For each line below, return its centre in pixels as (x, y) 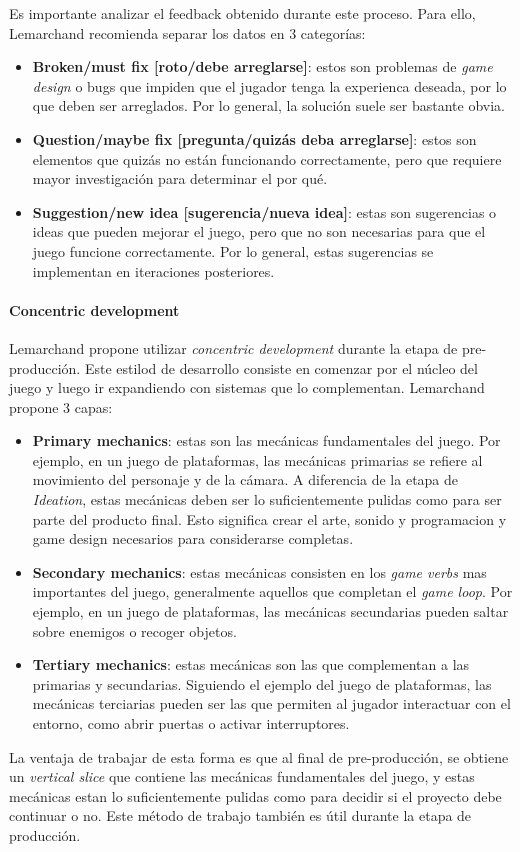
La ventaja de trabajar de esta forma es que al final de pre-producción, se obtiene (259, 756)
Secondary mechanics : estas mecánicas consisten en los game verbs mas (259, 571)
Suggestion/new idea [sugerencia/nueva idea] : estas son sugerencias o (264, 211)
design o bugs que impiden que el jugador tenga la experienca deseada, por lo (269, 85)
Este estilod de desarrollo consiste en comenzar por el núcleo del (281, 367)
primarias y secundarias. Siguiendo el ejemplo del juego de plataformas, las (262, 683)
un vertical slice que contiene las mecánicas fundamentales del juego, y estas (242, 776)
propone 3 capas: (61, 406)
